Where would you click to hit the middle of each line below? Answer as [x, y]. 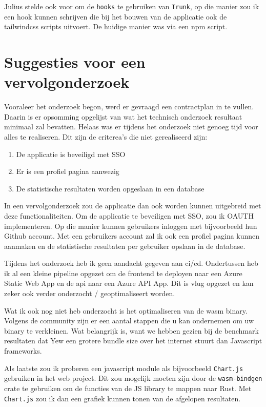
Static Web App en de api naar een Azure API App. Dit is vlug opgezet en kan [129, 283]
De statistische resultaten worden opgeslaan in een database [110, 188]
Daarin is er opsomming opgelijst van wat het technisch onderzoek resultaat [123, 116]
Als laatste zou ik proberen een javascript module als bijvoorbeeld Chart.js [124, 368]
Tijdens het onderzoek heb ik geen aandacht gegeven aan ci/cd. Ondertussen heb [131, 263]
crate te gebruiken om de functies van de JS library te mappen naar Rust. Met [128, 388]
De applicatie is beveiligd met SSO [71, 154]
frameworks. [23, 351]
